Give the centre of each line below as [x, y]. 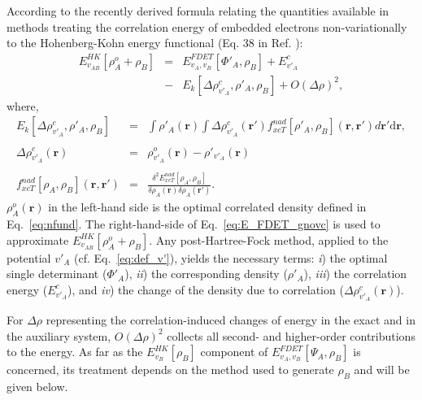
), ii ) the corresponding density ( [206, 274]
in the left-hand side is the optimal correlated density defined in [207, 207]
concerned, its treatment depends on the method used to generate [170, 370]
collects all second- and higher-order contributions [291, 335]
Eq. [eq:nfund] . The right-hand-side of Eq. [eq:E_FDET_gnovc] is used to [194, 224]
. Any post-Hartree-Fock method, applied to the [269, 239]
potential [29, 257]
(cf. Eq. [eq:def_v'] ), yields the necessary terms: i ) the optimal [231, 257]
